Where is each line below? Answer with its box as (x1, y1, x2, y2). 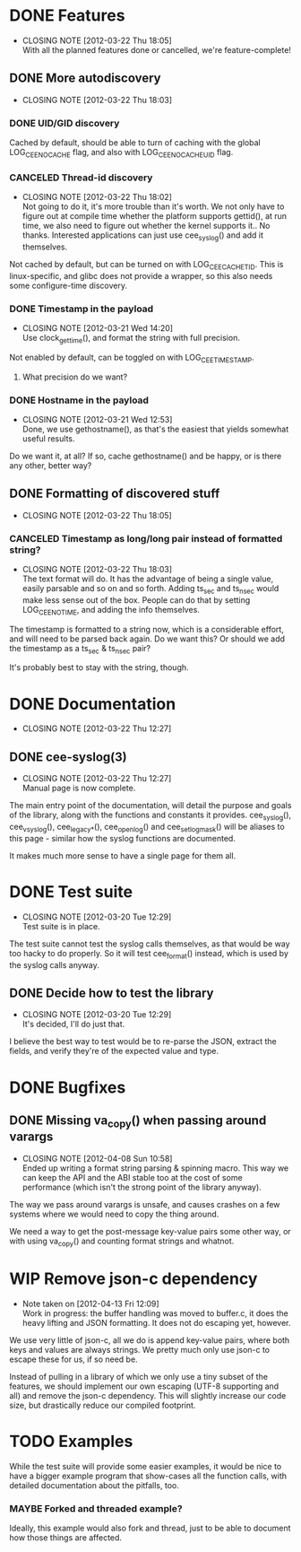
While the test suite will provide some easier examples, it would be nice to (9, 1461, 282, 1472)
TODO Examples (9, 1432, 133, 1452)
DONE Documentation (9, 693, 176, 714)
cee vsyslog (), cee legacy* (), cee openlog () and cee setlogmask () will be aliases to (9, 821, 285, 834)
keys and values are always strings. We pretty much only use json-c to (9, 1345, 271, 1356)
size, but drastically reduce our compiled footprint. (9, 1400, 196, 1411)
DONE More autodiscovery (9, 71, 161, 86)
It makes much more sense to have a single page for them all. (9, 850, 236, 861)
